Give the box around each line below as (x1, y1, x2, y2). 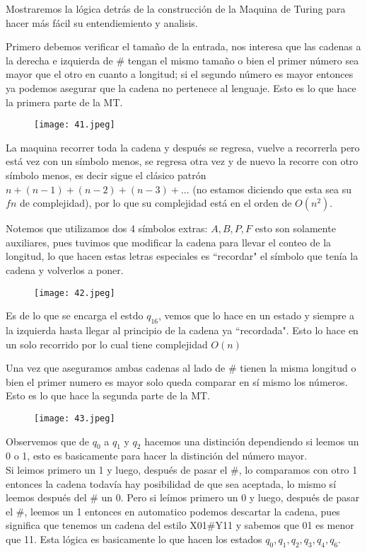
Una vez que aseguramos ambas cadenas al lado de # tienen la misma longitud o (6, 360, 356, 375)
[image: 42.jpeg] (34, 287, 115, 298)
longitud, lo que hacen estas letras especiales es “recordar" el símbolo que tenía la (6, 249, 359, 263)
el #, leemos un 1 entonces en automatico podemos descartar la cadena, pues (6, 503, 340, 518)
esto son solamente (255, 221, 336, 236)
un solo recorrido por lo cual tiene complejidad (6, 336, 208, 351)
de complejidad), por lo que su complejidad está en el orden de (19, 195, 292, 210)
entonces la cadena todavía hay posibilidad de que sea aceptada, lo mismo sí (6, 476, 337, 491)
